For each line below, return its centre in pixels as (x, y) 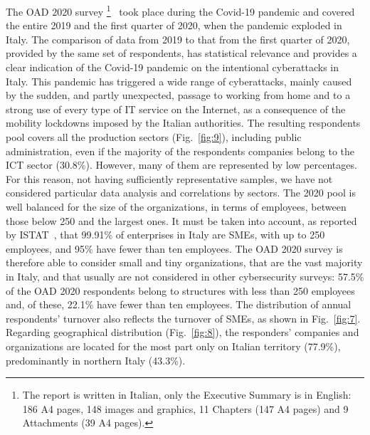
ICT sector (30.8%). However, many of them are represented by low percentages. (181, 165)
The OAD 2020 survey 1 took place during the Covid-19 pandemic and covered (180, 10)
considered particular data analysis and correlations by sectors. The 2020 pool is (181, 193)
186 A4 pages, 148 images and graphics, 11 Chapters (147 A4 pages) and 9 (185, 408)
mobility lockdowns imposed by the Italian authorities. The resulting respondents (183, 123)
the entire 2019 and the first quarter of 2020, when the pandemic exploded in (174, 25)
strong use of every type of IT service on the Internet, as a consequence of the (176, 109)
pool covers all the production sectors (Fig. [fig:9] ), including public (154, 137)
